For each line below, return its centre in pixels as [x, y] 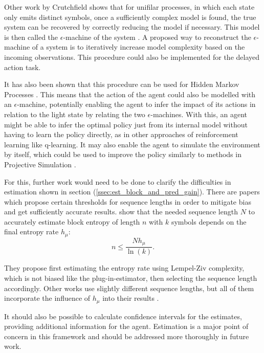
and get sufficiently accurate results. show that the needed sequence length [121, 212]
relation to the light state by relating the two [75, 114]
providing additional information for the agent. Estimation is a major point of [126, 326]
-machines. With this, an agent [199, 114]
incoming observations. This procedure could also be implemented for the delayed [132, 57]
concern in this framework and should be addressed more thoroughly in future [127, 336]
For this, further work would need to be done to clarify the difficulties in [118, 181]
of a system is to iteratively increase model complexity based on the [138, 47]
